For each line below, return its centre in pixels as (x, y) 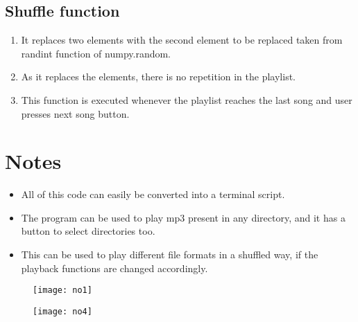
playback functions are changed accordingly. (114, 268)
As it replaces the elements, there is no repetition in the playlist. (158, 77)
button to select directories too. (88, 231)
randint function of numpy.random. (96, 53)
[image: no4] (62, 311)
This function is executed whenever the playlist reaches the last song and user (187, 99)
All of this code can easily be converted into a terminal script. (153, 194)
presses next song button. (75, 113)
